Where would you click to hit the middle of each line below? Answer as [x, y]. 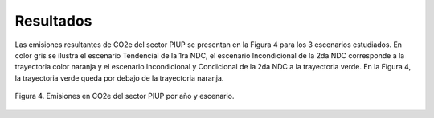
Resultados [53, 21]
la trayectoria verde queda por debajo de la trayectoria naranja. [119, 78]
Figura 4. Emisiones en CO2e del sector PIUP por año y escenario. [125, 96]
